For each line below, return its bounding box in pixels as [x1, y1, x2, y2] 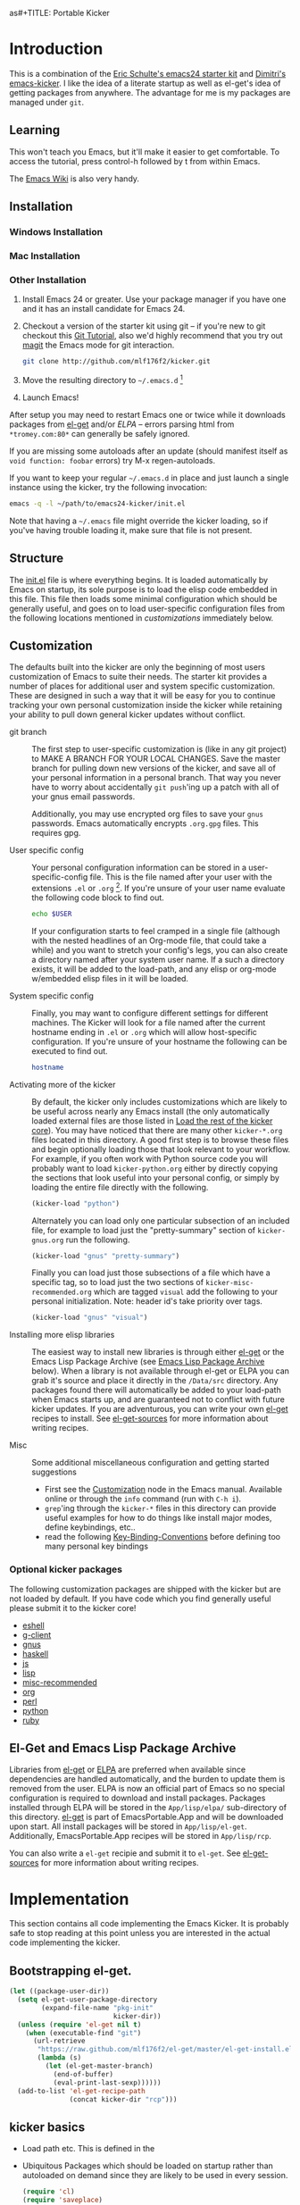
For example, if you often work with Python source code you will [31, 1153, 268, 1164]
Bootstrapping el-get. [9, 1963, 132, 1978]
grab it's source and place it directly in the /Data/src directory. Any [31, 1375, 279, 1386]
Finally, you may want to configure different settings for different [31, 1007, 269, 1018]
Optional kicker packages [9, 1563, 123, 1575]
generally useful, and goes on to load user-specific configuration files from [9, 603, 286, 614]
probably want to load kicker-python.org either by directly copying [31, 1163, 279, 1173]
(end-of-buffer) [53, 2069, 114, 2079]
